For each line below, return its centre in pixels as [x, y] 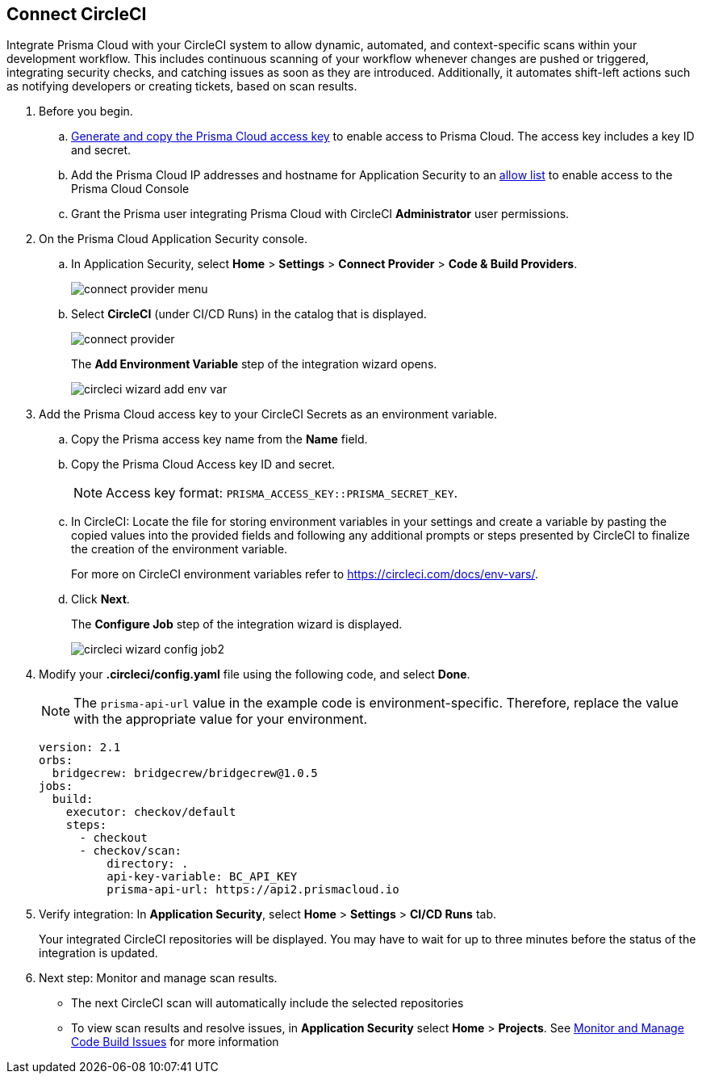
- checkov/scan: [131, 851]
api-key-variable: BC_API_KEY [202, 877]
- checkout [113, 838]
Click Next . [100, 599]
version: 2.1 [80, 748]
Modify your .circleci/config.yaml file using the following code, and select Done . [255, 674]
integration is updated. [98, 953]
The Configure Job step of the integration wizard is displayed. [237, 624]
